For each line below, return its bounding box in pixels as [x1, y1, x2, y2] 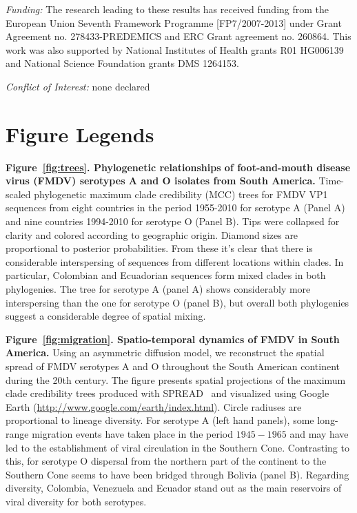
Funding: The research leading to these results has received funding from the [6, 2, 329, 16]
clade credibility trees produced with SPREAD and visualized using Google [6, 386, 329, 400]
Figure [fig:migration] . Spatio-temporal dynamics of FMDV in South [6, 331, 340, 346]
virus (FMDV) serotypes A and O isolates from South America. [6, 173, 316, 188]
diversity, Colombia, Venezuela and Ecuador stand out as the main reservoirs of [6, 481, 342, 495]
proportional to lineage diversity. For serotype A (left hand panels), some [6, 413, 314, 427]
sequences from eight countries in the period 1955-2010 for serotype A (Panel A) [6, 200, 345, 215]
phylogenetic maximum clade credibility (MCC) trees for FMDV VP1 [34, 186, 328, 201]
